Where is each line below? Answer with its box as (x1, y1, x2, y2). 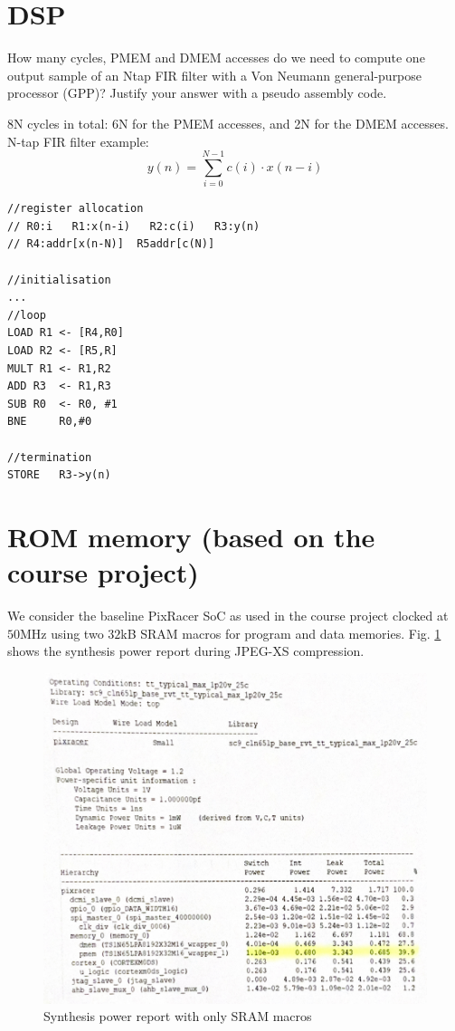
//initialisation (7, 273, 111, 286)
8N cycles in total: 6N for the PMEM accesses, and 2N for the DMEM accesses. (7, 113, 449, 132)
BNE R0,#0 (7, 415, 92, 429)
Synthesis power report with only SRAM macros (43, 1007, 312, 1026)
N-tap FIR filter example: (7, 131, 149, 150)
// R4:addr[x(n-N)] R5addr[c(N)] (7, 237, 215, 251)
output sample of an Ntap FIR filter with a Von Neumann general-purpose (7, 65, 422, 84)
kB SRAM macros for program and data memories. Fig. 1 (120, 623, 441, 642)
